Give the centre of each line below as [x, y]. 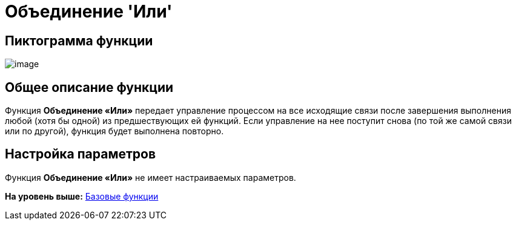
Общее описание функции [89, 87]
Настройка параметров [81, 154]
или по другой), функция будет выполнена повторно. [114, 131]
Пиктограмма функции [79, 41]
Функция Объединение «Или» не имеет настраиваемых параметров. [150, 177]
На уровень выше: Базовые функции [82, 196]
